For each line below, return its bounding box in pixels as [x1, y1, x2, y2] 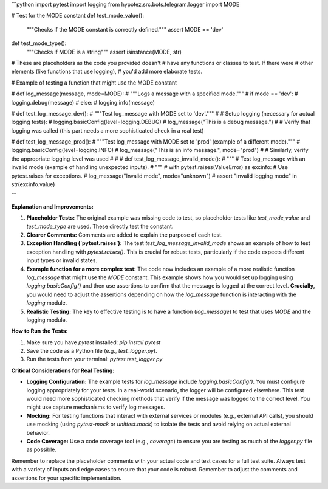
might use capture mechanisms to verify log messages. [26, 403, 165, 411]
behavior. [26, 429, 50, 436]
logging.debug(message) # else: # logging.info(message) [11, 99, 155, 106]
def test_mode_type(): [11, 40, 67, 47]
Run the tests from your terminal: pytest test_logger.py [26, 356, 163, 363]
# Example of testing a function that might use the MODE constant [11, 79, 177, 86]
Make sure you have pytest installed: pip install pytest [26, 338, 161, 346]
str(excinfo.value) [11, 181, 55, 188]
